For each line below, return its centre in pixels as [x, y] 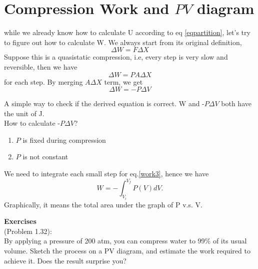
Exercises [20, 221]
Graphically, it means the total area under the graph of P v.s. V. [103, 204]
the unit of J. [24, 113]
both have [236, 103]
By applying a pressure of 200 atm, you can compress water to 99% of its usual [125, 241]
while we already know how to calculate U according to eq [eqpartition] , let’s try [127, 32]
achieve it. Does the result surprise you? [65, 260]
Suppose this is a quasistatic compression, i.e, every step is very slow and [116, 57]
